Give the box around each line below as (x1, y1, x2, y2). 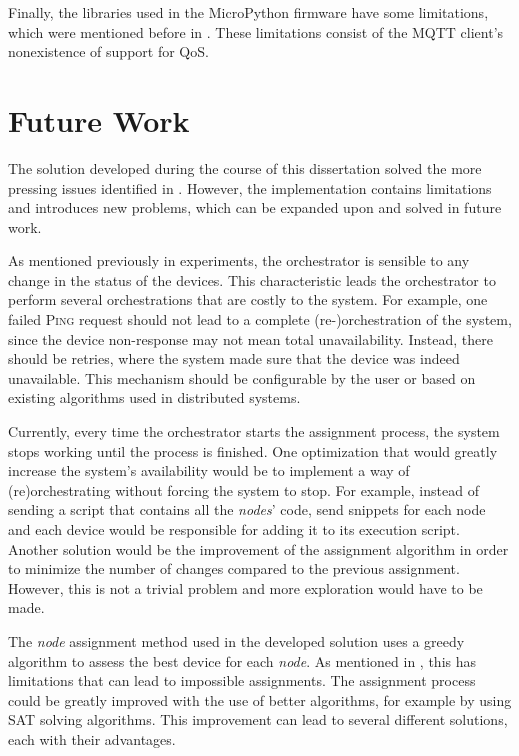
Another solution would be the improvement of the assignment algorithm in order (8, 538, 509, 559)
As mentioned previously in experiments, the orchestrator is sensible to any (8, 250, 470, 271)
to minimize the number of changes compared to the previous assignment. (8, 558, 460, 579)
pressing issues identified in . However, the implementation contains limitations (8, 177, 492, 198)
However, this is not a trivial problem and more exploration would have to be (8, 577, 483, 598)
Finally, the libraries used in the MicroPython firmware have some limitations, (8, 2, 489, 22)
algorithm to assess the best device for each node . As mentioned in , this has (8, 650, 476, 671)
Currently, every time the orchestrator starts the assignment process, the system (8, 421, 500, 442)
